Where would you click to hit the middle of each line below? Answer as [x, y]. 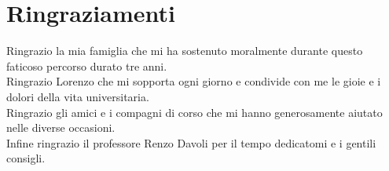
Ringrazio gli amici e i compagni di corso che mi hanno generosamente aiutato [194, 112]
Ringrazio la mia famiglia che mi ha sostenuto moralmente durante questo [185, 51]
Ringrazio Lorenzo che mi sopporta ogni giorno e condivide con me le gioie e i [194, 81]
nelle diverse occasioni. [61, 127]
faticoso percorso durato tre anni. [87, 65]
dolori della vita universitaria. [78, 96]
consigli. [26, 158]
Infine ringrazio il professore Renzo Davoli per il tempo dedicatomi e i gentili [191, 142]
